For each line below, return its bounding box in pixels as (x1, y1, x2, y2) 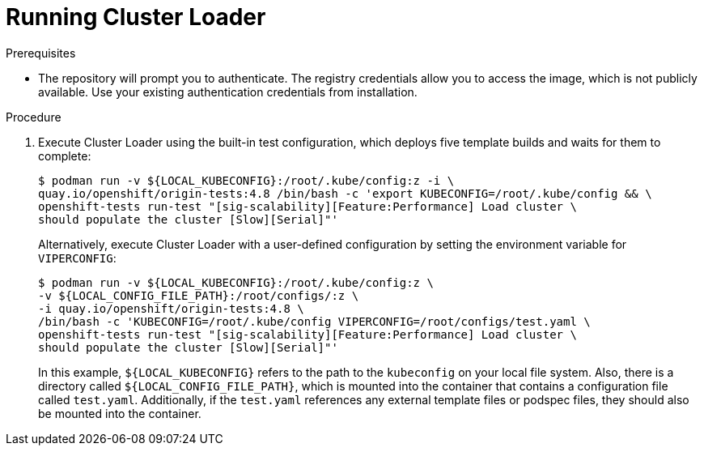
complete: (38, 148, 91, 163)
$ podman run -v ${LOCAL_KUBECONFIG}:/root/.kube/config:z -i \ (38, 173, 455, 187)
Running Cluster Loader (6, 3, 266, 31)
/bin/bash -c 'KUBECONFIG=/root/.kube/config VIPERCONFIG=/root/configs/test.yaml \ (38, 314, 591, 328)
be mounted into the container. (38, 406, 201, 420)
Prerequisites (6, 45, 76, 60)
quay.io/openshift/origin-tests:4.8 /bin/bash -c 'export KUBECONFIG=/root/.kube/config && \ (38, 186, 652, 200)
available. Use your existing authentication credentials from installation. (38, 84, 418, 99)
